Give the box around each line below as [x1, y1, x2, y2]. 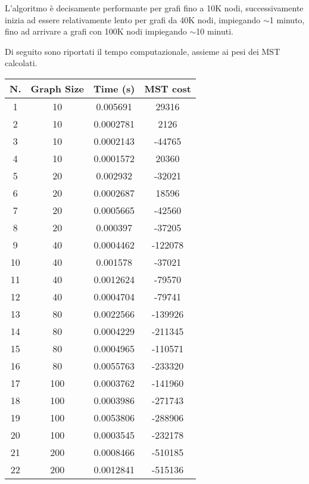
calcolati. [5, 57, 38, 69]
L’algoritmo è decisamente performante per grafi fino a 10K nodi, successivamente [5, 2, 304, 14]
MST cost [144, 81, 191, 95]
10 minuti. [196, 25, 233, 38]
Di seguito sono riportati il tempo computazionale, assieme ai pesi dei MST [5, 45, 280, 57]
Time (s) [93, 81, 135, 95]
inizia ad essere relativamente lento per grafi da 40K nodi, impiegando [5, 13, 261, 26]
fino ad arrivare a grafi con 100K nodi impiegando [5, 25, 187, 38]
